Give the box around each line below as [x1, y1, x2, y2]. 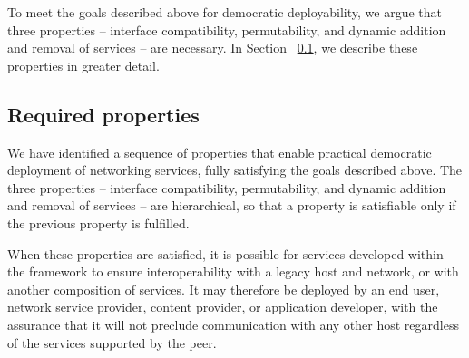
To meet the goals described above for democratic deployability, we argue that [7, 3, 443, 21]
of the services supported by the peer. [7, 333, 217, 352]
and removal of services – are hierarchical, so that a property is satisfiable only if [7, 196, 456, 215]
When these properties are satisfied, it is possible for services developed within [7, 244, 444, 263]
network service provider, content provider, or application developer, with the [7, 297, 438, 316]
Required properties [7, 100, 200, 128]
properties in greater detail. [7, 55, 160, 74]
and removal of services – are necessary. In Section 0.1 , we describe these [7, 38, 418, 57]
